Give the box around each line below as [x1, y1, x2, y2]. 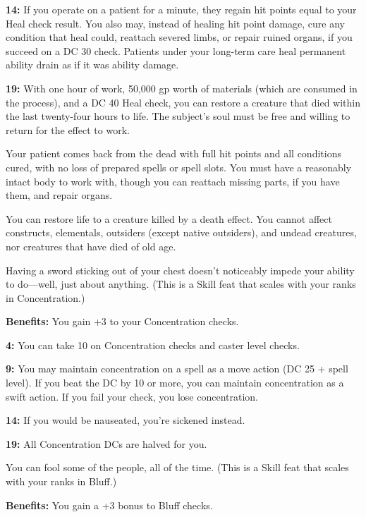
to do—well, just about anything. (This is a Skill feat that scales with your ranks [6, 276, 356, 291]
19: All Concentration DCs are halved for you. [6, 436, 207, 451]
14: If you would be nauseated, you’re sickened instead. [6, 413, 245, 427]
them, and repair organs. [6, 188, 113, 202]
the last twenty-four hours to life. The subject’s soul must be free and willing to [6, 109, 350, 123]
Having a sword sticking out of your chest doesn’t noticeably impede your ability [6, 262, 355, 277]
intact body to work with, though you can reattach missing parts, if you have [6, 174, 340, 188]
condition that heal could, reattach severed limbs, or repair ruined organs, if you [6, 30, 353, 44]
